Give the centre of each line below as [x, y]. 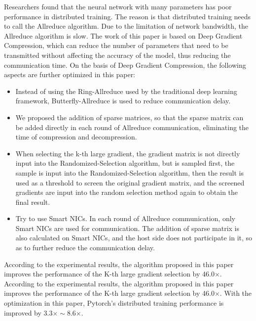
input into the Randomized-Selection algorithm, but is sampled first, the [125, 163]
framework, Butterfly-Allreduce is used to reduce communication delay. [123, 101]
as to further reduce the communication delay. [85, 248]
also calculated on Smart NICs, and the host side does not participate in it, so [134, 238]
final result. [33, 202]
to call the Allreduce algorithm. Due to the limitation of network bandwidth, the [126, 26]
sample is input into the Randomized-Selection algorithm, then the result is [129, 172]
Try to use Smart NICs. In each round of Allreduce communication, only [125, 218]
